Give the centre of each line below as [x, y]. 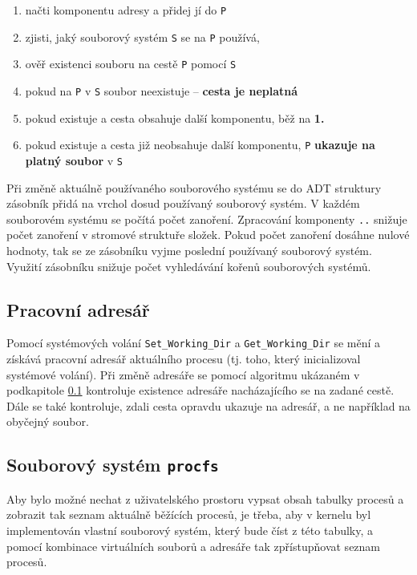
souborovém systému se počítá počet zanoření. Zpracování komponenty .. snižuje [207, 219]
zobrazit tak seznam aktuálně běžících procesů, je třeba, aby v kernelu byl [189, 514]
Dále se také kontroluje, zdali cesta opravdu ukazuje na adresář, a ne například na [208, 405]
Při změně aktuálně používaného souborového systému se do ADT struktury [194, 187]
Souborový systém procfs [113, 465]
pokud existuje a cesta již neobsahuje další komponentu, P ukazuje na [200, 145]
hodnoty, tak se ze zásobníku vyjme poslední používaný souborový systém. [189, 250]
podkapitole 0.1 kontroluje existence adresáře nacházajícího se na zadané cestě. [200, 390]
